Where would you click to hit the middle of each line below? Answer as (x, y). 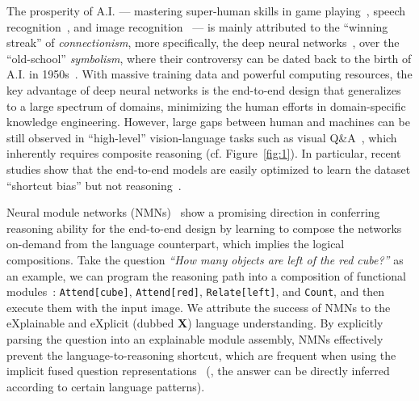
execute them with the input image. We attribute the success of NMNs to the (199, 307)
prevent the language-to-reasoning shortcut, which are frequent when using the (201, 355)
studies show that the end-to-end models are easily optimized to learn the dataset (209, 169)
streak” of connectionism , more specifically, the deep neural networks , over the (203, 42)
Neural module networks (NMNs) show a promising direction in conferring (193, 212)
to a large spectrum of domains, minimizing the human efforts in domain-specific (206, 106)
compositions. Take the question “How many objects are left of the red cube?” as (205, 259)
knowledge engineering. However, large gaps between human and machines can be (208, 122)
